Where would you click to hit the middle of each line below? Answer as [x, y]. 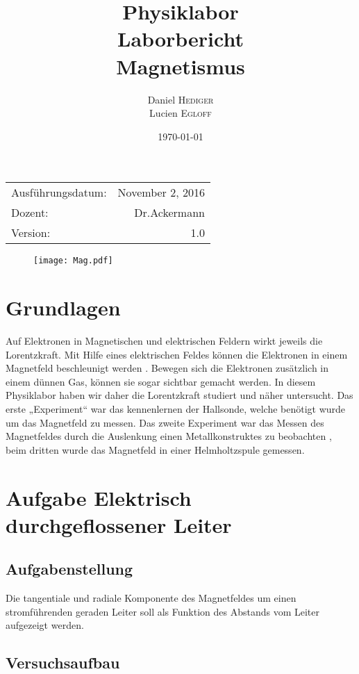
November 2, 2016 [161, 192]
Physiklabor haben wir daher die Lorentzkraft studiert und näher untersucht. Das [179, 395]
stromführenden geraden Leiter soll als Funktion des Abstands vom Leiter [162, 611]
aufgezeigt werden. [45, 625]
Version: [31, 233]
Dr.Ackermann [169, 213]
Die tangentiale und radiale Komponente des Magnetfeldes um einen [151, 598]
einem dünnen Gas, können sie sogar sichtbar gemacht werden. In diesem [161, 381]
